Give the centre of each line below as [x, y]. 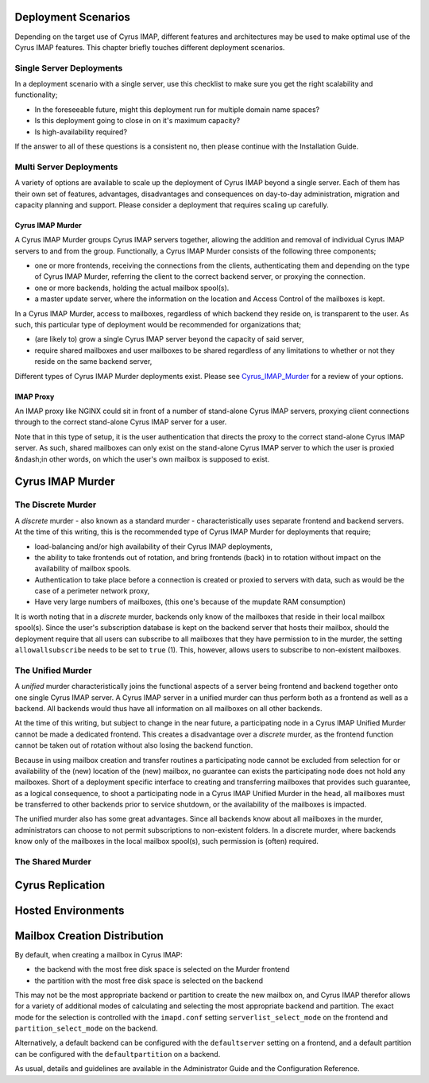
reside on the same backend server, [93, 362]
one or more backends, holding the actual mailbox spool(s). [132, 288]
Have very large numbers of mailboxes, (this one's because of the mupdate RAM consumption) [190, 602]
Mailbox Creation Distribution [89, 936]
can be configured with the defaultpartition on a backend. [118, 1054]
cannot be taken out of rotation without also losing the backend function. [134, 745]
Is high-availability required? [81, 132]
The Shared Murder [53, 862]
